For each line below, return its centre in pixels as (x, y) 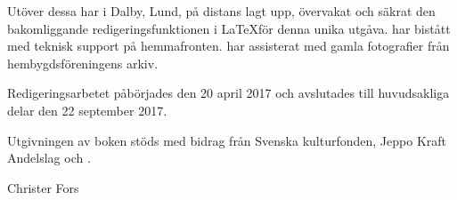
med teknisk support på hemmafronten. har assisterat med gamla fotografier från (228, 46)
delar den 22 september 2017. (87, 110)
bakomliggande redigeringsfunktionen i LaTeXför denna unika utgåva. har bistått (229, 28)
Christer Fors (43, 187)
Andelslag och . (49, 158)
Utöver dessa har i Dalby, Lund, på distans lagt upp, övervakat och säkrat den (221, 11)
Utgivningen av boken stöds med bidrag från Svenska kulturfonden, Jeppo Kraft (227, 140)
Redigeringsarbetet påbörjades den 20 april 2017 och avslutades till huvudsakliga (228, 93)
